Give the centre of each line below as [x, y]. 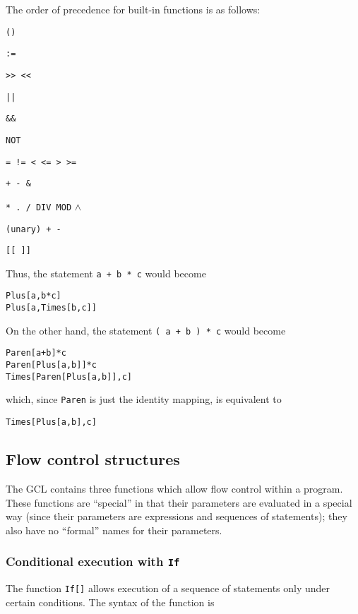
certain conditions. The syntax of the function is [110, 602]
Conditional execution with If [93, 561]
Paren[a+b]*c [36, 353]
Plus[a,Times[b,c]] [51, 308]
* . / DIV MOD [39, 207]
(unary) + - [34, 229]
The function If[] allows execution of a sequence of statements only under [168, 588]
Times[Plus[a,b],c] [51, 422]
